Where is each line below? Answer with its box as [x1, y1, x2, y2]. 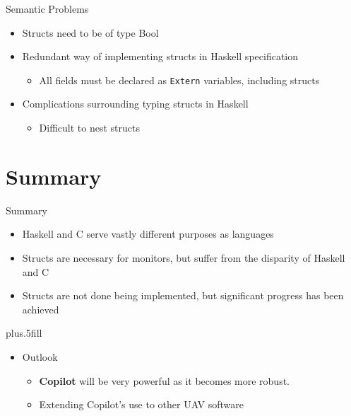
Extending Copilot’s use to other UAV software [39, 397, 244, 412]
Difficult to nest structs [39, 120, 140, 135]
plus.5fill [6, 325, 42, 340]
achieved [22, 301, 59, 316]
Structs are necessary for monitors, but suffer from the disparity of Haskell [22, 250, 345, 265]
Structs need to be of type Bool [22, 25, 159, 40]
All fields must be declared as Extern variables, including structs [39, 72, 320, 87]
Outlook [22, 349, 58, 364]
